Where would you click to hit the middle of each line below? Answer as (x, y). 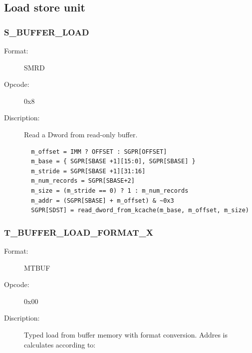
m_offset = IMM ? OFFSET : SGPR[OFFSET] (99, 152)
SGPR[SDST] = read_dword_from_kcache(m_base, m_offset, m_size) (140, 210)
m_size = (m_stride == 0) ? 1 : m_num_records (110, 190)
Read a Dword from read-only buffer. (81, 134)
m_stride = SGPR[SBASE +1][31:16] (88, 171)
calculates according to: (60, 344)
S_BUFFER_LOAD (47, 32)
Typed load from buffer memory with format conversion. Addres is (126, 334)
